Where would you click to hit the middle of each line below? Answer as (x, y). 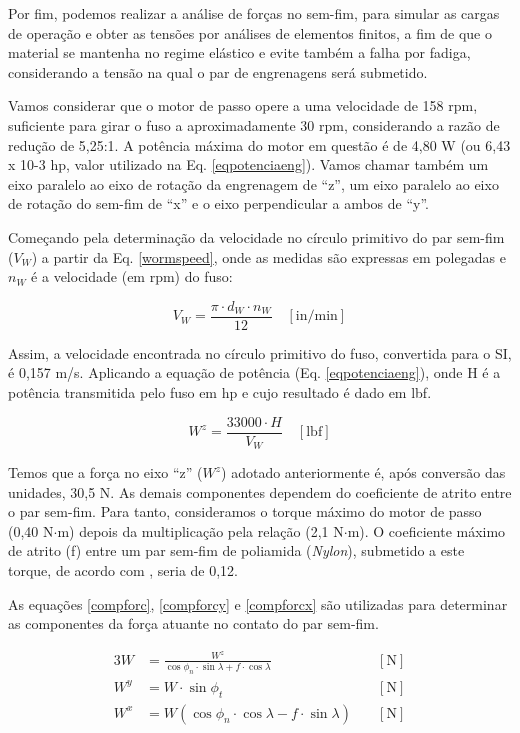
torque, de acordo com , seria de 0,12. (123, 570)
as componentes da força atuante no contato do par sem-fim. (193, 623)
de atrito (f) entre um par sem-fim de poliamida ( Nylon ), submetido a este (236, 550)
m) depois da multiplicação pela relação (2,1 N (200, 530)
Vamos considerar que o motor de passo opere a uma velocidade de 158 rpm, (243, 105)
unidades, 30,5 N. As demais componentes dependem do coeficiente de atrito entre (260, 491)
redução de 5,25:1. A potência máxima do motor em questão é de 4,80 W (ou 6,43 (259, 144)
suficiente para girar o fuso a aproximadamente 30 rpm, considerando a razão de (254, 124)
